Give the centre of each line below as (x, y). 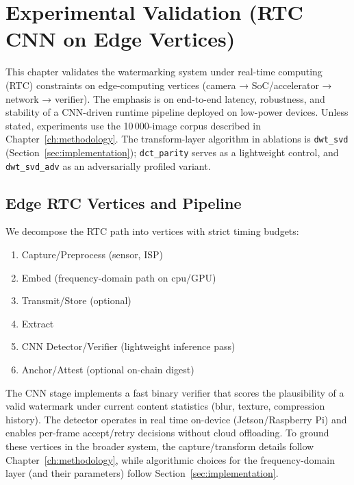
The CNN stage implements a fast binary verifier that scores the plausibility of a (175, 392)
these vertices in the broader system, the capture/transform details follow (160, 446)
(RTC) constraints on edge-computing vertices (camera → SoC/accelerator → (169, 85)
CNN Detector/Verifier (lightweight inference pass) (128, 346)
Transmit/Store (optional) (76, 300)
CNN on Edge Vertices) (121, 39)
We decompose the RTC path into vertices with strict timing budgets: (152, 231)
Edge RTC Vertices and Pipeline (124, 202)
